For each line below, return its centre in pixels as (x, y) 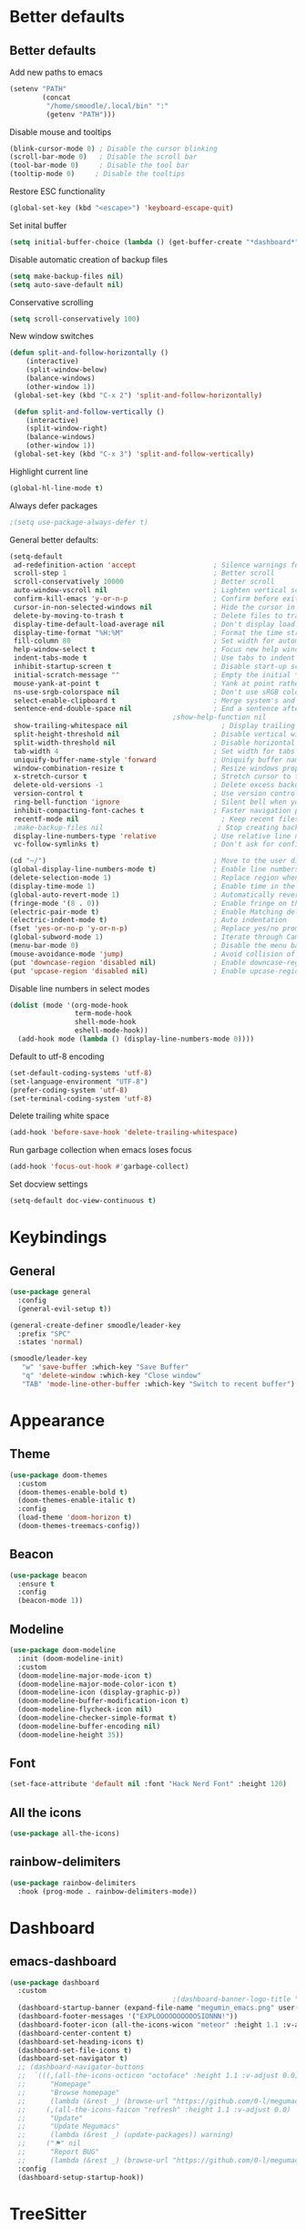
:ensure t (36, 1584)
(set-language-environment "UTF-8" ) (79, 1082)
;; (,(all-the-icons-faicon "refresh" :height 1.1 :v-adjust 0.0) (154, 2110)
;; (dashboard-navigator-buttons (81, 2067)
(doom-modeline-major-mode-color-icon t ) (97, 1684)
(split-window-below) (66, 370)
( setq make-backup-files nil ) (67, 276)
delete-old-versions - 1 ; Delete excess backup (158, 786)
